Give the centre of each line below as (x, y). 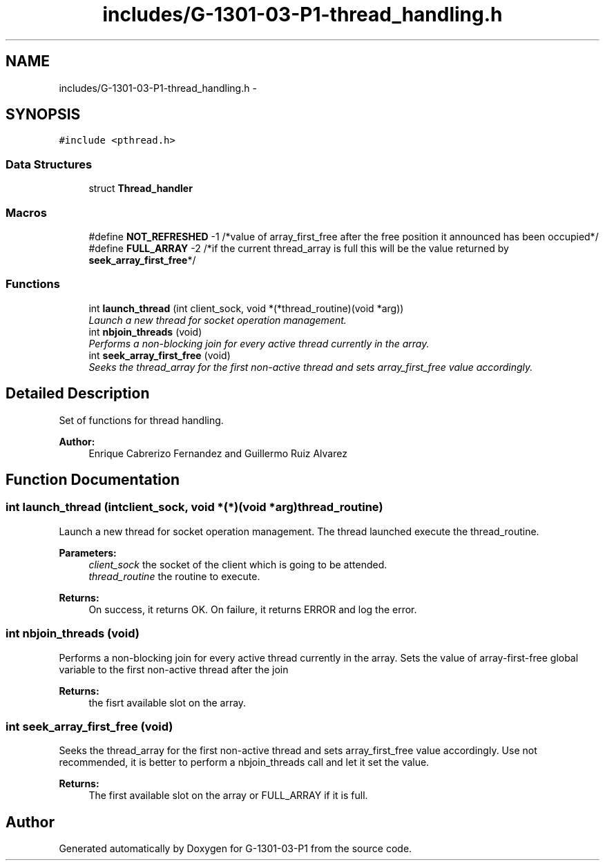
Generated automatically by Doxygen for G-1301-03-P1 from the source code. (236, 849)
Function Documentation (93, 479)
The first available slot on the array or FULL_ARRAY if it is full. (228, 796)
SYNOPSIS (43, 115)
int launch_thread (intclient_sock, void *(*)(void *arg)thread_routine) (194, 507)
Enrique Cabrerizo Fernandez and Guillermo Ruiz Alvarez (218, 453)
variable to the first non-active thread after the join (174, 669)
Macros (26, 212)
